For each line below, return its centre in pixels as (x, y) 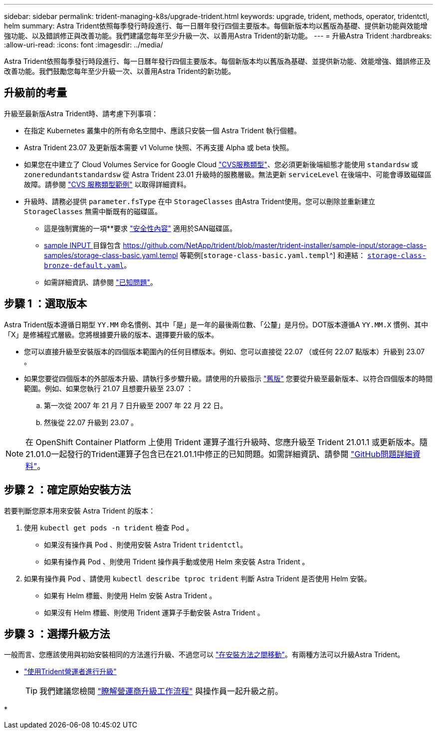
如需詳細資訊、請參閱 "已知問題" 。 (101, 282)
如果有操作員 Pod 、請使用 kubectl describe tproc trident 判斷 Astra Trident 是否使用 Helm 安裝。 (198, 578)
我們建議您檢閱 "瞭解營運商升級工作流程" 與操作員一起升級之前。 (161, 691)
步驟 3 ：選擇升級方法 (57, 634)
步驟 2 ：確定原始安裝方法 (68, 490)
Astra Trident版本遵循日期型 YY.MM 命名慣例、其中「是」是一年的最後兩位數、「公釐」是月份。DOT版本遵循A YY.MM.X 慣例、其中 (216, 324)
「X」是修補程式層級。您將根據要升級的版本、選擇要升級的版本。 (111, 334)
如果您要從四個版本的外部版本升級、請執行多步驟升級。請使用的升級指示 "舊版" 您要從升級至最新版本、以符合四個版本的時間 (228, 378)
